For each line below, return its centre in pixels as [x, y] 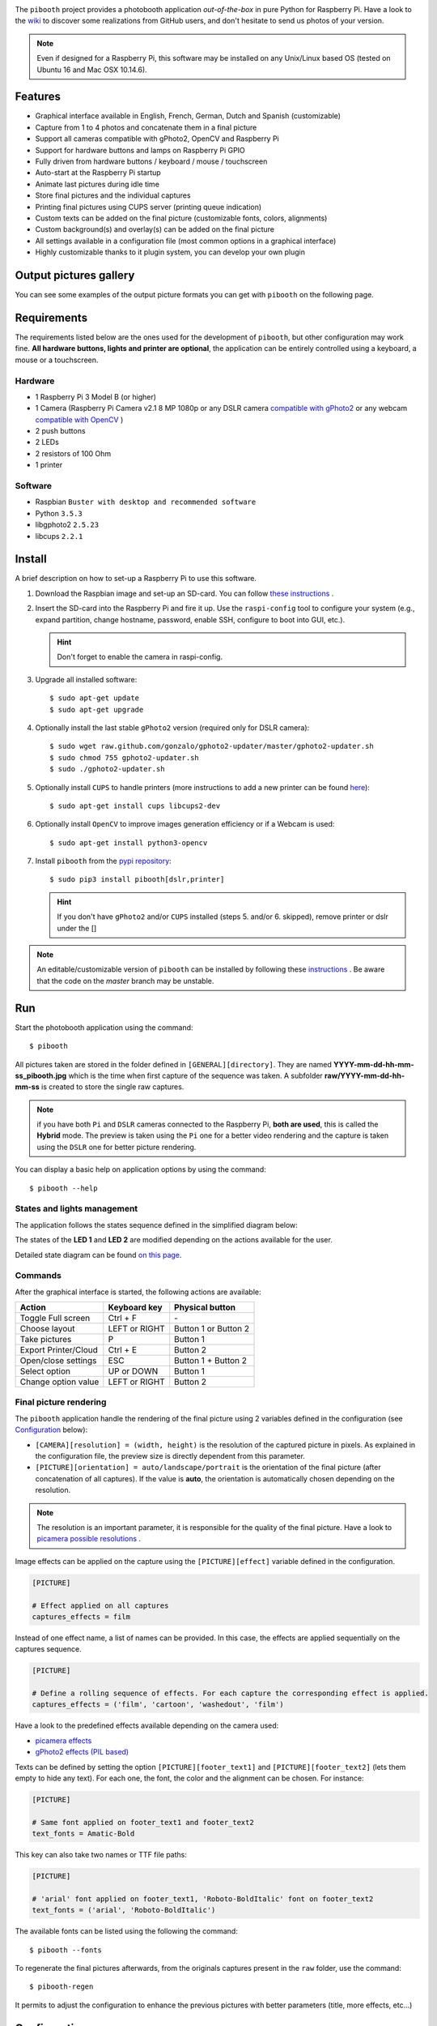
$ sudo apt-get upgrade [97, 710]
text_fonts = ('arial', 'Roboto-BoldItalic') [124, 1910]
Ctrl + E [123, 1350]
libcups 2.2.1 [59, 536]
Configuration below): [51, 1430]
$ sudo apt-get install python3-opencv [129, 842]
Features [38, 97]
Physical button [205, 1307]
